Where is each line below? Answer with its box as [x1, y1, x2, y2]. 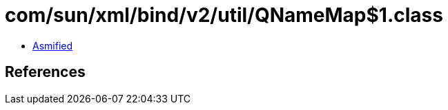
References [5, 63, 86, 81]
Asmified [32, 39, 73, 52]
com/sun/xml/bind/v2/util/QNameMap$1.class [5, 3, 443, 27]
